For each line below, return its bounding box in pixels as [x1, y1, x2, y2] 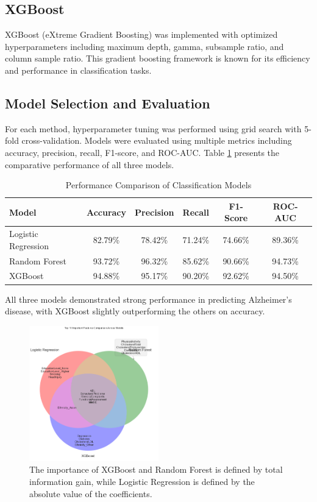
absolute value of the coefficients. [29, 487, 152, 500]
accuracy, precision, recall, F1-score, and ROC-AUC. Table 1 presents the [5, 146, 280, 158]
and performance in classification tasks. [5, 63, 152, 76]
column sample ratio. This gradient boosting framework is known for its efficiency [5, 52, 310, 65]
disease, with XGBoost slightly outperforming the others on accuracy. [5, 305, 265, 317]
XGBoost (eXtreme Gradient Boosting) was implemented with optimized [5, 28, 278, 41]
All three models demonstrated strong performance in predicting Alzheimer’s [5, 292, 292, 305]
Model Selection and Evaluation [5, 93, 210, 112]
